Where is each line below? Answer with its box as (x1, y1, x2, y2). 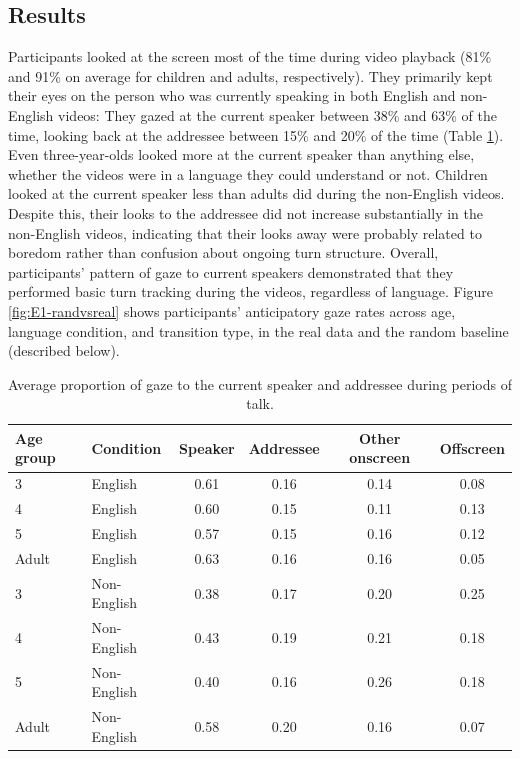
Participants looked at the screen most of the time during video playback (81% (8, 46, 492, 67)
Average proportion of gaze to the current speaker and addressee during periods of (8, 373, 512, 394)
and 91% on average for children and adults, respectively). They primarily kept (8, 65, 493, 86)
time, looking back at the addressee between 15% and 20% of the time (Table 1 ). (8, 124, 504, 145)
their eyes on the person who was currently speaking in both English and (8, 85, 456, 106)
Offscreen (439, 437, 505, 458)
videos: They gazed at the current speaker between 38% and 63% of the (58, 104, 497, 125)
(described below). (8, 340, 120, 361)
